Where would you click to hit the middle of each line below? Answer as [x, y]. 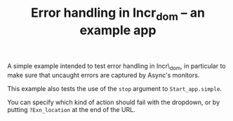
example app [118, 30]
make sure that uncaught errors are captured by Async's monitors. [104, 75]
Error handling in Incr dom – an [118, 14]
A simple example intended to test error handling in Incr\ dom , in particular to [116, 66]
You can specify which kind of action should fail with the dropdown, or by [114, 102]
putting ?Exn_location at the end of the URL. [71, 109]
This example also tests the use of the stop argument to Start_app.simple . [115, 88]
